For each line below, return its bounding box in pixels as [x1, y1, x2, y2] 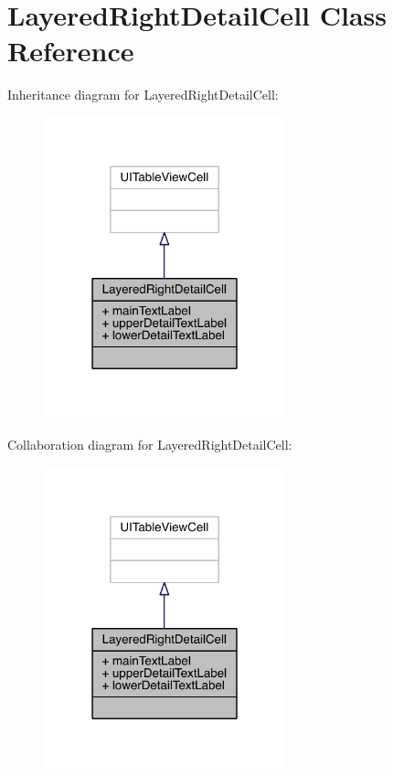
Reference [7, 32, 134, 69]
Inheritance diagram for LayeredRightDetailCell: [7, 85, 279, 104]
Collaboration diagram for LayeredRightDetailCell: [7, 434, 292, 453]
